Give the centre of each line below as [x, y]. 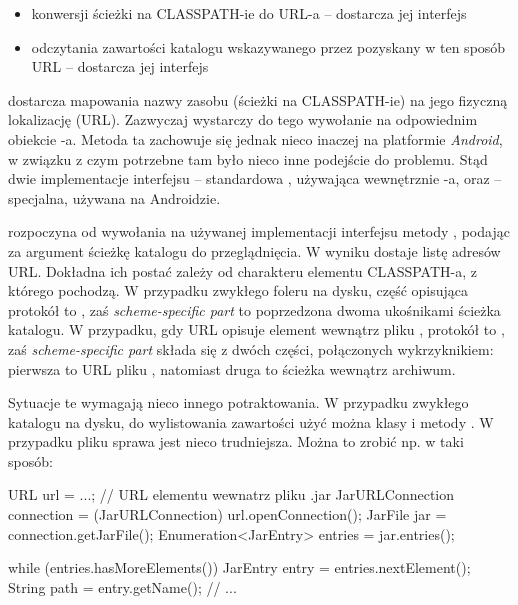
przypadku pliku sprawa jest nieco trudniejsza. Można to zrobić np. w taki [236, 441]
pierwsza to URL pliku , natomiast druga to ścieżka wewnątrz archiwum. [232, 368]
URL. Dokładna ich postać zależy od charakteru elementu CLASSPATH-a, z [242, 270]
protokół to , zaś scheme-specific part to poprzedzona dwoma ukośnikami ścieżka [254, 309]
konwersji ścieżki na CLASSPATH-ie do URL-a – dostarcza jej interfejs [249, 13]
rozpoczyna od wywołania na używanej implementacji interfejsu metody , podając [259, 231]
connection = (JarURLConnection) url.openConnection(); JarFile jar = [227, 514]
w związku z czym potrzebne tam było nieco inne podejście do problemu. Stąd [248, 158]
